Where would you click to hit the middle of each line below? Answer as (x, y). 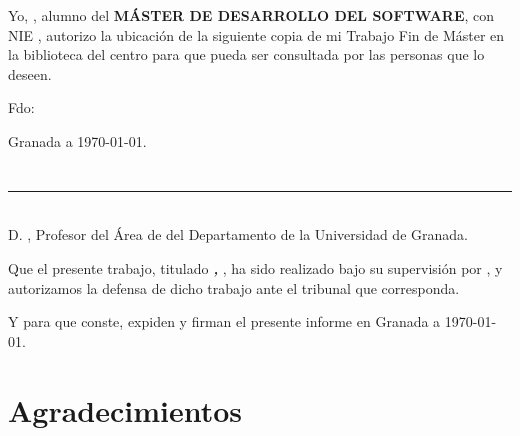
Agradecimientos (125, 409)
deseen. (30, 73)
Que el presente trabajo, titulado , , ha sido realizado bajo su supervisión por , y (255, 267)
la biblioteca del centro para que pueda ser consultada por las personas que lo (246, 54)
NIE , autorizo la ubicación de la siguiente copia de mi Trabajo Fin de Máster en (256, 34)
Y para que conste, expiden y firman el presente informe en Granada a (224, 321)
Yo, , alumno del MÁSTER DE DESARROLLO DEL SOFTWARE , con (251, 15)
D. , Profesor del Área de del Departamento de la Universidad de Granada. (238, 234)
